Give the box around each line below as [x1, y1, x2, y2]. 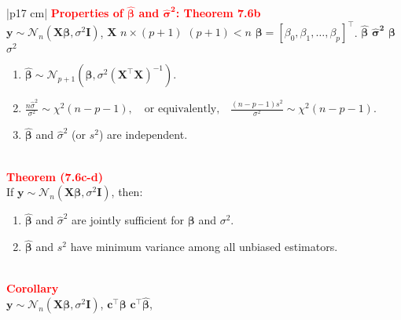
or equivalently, [144, 104, 220, 115]
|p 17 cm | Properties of [6, 5, 123, 21]
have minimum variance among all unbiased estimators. [70, 238, 338, 255]
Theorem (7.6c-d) [6, 168, 103, 184]
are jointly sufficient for [72, 212, 184, 228]
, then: [111, 184, 143, 200]
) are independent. [98, 126, 188, 143]
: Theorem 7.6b [175, 5, 261, 21]
